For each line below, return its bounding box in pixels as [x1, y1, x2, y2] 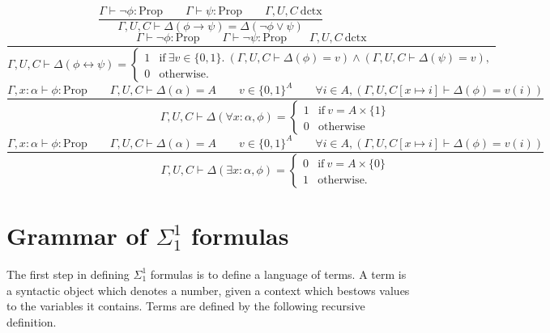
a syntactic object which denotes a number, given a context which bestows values [6, 281, 410, 298]
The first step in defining [6, 265, 130, 282]
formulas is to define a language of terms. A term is [150, 265, 407, 282]
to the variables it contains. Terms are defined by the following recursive [6, 297, 365, 314]
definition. [6, 313, 57, 330]
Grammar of [6, 218, 147, 251]
